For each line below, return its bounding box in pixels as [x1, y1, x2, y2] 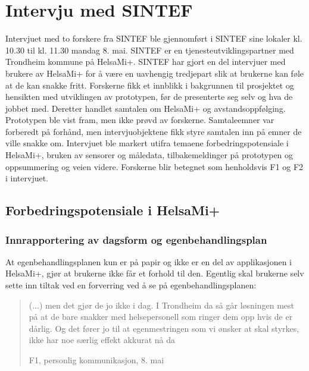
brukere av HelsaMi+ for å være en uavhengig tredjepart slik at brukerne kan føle [5, 67, 304, 79]
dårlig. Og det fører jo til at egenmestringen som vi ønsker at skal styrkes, [29, 322, 299, 334]
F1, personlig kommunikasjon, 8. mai [29, 354, 164, 366]
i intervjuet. [5, 172, 49, 184]
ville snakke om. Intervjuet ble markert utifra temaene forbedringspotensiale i [5, 137, 289, 149]
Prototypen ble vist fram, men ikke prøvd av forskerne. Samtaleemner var [5, 114, 274, 126]
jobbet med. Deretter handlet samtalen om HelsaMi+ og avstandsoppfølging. [5, 102, 286, 114]
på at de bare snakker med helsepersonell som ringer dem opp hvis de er [29, 310, 293, 323]
